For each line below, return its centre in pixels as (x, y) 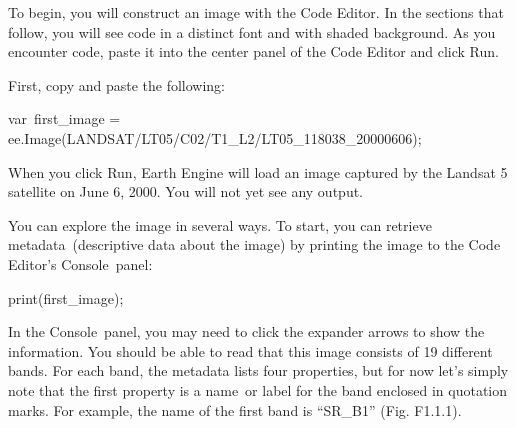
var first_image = (64, 118)
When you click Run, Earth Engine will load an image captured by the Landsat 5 (258, 171)
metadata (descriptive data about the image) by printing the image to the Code (254, 244)
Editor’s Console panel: (80, 263)
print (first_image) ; (66, 297)
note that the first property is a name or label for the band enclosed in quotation (258, 389)
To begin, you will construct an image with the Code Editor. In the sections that (256, 12)
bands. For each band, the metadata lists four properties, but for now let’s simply (258, 370)
